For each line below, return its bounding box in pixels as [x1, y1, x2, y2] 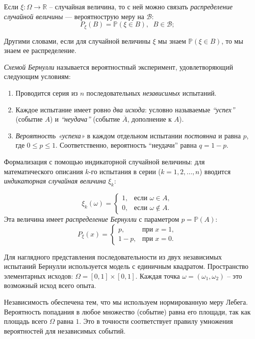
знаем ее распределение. [4, 45, 76, 55]
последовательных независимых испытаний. [86, 88, 217, 98]
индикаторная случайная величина [4, 176, 106, 186]
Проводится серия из [15, 88, 78, 98]
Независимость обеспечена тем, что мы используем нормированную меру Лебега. [4, 296, 248, 307]
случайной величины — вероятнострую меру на [4, 11, 145, 21]
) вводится [199, 166, 231, 176]
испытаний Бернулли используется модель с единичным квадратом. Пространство [4, 261, 249, 271]
